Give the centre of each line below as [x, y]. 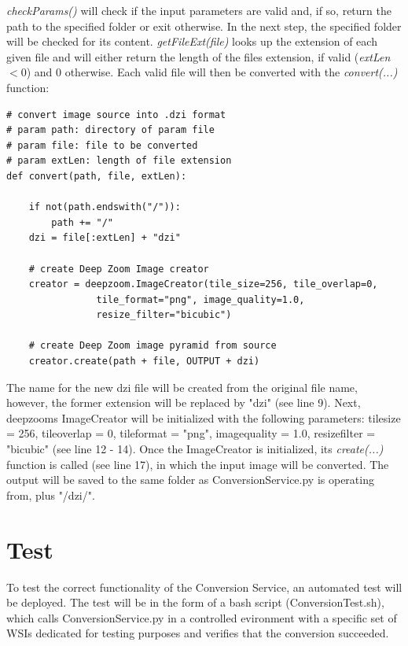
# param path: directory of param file [110, 130]
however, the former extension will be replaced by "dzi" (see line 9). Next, [184, 402]
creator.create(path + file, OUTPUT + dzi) [144, 362]
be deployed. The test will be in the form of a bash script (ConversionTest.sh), [195, 602]
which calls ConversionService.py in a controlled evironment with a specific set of [202, 617]
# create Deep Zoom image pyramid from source [153, 346]
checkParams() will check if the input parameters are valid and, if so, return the [199, 10]
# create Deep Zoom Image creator [119, 269]
